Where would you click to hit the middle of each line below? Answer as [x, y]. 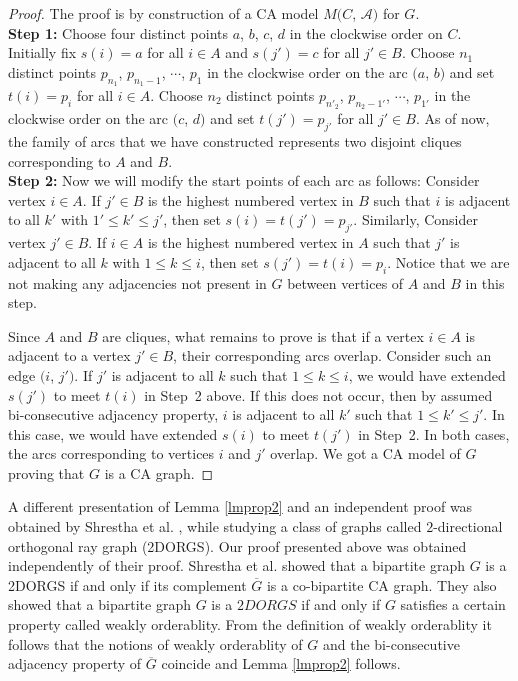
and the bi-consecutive [391, 643]
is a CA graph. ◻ [159, 472]
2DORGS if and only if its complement [127, 584]
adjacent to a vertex [69, 355]
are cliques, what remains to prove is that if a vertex [263, 335]
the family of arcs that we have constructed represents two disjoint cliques [235, 140]
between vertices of [345, 282]
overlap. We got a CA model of [365, 453]
